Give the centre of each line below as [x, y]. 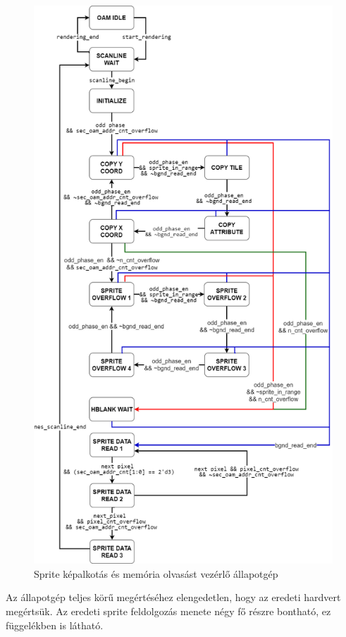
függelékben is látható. [55, 625]
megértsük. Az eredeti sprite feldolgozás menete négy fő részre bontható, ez [168, 611]
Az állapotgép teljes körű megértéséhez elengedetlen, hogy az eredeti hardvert [173, 597]
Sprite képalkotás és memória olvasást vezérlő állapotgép [156, 573]
